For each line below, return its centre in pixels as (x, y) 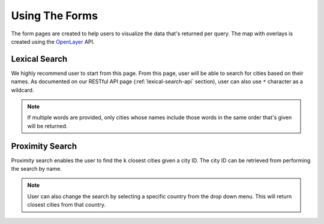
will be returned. (47, 126)
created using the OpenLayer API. (53, 41)
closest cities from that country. (67, 205)
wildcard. (22, 90)
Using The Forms (55, 16)
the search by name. (37, 169)
